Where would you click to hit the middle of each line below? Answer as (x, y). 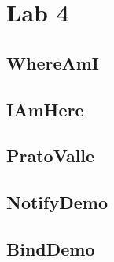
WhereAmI (53, 62)
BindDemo (51, 248)
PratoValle (51, 156)
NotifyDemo (57, 202)
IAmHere (45, 109)
